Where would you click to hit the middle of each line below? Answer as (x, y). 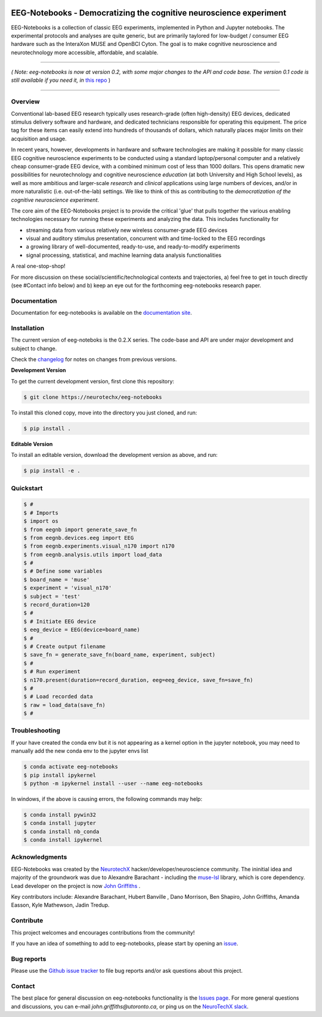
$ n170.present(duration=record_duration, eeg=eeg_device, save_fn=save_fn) (138, 680)
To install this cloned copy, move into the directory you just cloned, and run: (104, 413)
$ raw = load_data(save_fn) (64, 705)
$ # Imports (41, 513)
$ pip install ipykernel (60, 775)
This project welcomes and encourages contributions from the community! (103, 932)
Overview (25, 102)
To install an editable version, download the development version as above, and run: (114, 455)
